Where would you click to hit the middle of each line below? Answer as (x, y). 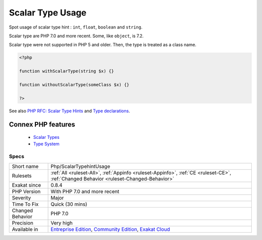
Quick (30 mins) (69, 204)
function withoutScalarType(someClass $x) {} (74, 84)
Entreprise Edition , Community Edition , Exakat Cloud (110, 229)
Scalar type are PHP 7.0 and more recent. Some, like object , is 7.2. (76, 36)
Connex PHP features (42, 125)
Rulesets (22, 176)
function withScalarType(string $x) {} (66, 71)
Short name (25, 166)
